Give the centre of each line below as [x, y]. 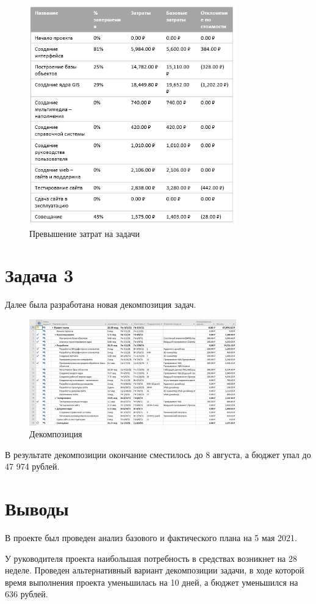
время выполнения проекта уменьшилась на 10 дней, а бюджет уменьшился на [152, 582]
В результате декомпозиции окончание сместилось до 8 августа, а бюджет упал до [158, 454]
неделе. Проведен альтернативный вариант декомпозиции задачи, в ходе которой [155, 570]
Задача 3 [39, 275]
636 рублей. [27, 594]
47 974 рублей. [32, 466]
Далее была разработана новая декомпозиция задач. [101, 304]
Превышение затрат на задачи [84, 233]
